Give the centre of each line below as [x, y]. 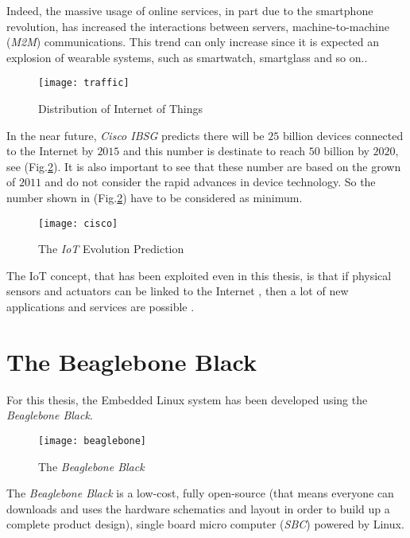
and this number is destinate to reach [215, 151]
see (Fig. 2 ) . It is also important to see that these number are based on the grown [204, 166]
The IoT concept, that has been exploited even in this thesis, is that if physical [199, 275]
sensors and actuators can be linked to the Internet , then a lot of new [178, 291]
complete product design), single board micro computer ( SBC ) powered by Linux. [205, 524]
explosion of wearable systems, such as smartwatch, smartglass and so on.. [187, 57]
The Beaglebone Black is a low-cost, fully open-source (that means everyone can [200, 493]
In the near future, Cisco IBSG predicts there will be [135, 135]
